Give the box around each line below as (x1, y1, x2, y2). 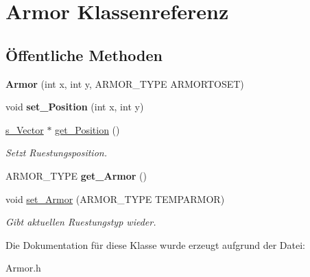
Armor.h (5, 261, 41, 275)
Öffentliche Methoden (5, 44, 163, 65)
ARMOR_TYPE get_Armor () (5, 168, 147, 182)
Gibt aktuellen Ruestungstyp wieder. (5, 215, 156, 229)
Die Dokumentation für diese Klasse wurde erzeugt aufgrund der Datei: (5, 237, 305, 252)
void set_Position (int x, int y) (5, 99, 144, 114)
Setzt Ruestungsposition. (5, 145, 107, 160)
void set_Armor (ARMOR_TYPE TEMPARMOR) (5, 191, 225, 206)
